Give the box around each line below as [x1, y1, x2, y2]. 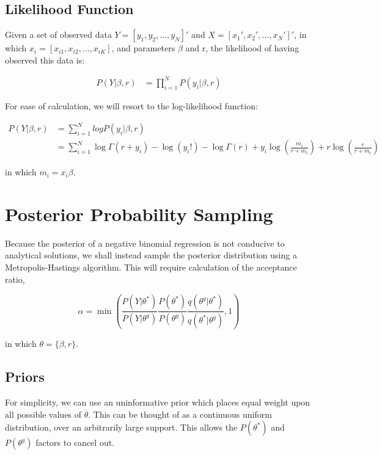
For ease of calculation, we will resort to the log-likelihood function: [5, 99, 258, 112]
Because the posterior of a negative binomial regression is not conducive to [5, 236, 285, 249]
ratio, [5, 272, 25, 285]
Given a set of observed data [5, 28, 112, 41]
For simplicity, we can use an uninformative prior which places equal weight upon [5, 395, 310, 408]
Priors [5, 367, 45, 386]
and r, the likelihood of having [185, 42, 299, 54]
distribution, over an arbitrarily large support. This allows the [5, 421, 238, 434]
